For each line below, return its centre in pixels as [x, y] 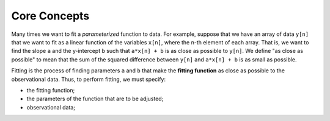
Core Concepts [50, 16]
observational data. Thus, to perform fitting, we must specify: [89, 79]
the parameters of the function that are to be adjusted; [95, 99]
